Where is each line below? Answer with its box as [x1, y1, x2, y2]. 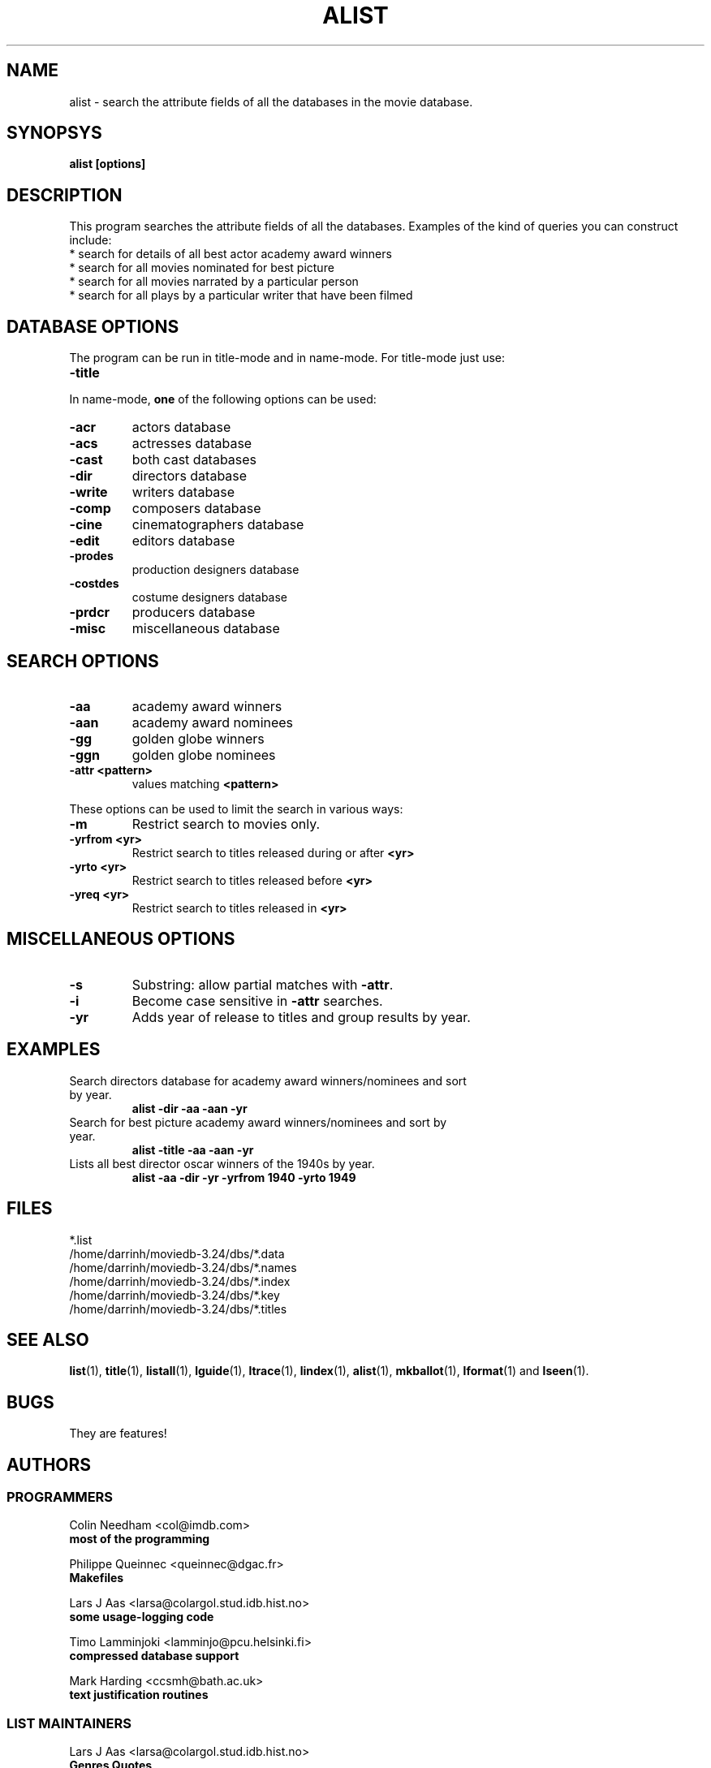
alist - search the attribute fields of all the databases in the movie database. [69, 94, 473, 109]
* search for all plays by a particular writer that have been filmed [69, 288, 413, 303]
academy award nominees [131, 714, 294, 731]
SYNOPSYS [6, 123, 102, 144]
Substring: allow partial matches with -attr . [131, 976, 394, 993]
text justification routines [69, 1688, 209, 1702]
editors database [131, 533, 235, 550]
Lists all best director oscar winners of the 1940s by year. [69, 1156, 375, 1171]
